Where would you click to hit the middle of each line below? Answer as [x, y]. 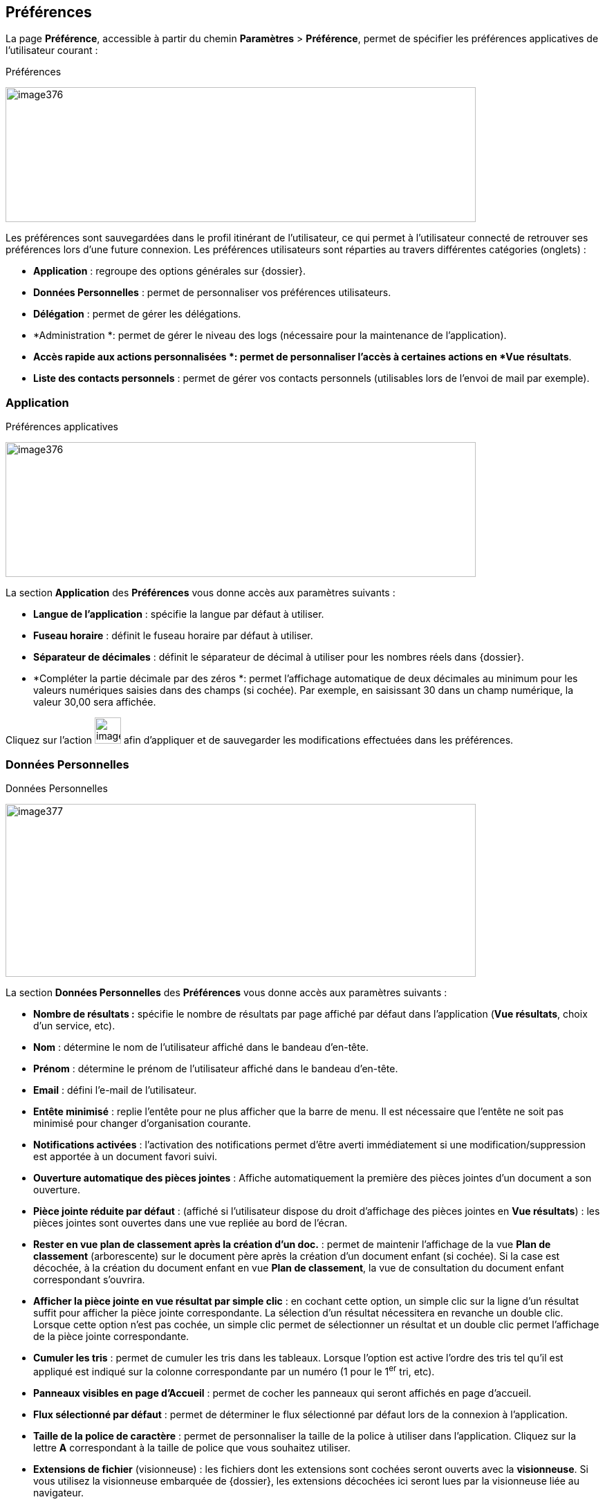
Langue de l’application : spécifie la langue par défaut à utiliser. [179, 614]
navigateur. [58, 1492]
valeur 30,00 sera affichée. [95, 702]
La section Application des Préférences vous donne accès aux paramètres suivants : [201, 593]
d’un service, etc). [74, 1025]
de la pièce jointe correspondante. [111, 1336]
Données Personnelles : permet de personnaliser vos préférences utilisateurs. [212, 293]
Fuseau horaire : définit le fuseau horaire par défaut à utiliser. [173, 636]
